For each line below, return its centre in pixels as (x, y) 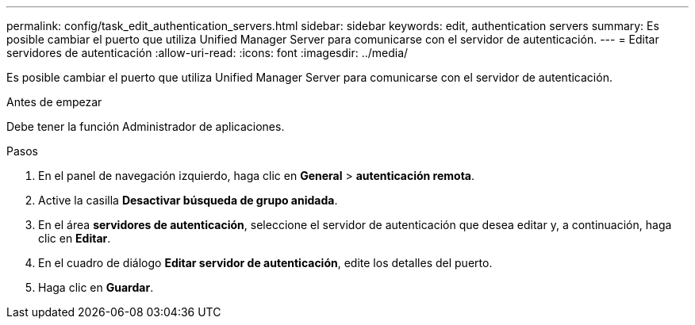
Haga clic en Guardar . (96, 287)
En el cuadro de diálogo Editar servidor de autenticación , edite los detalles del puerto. (265, 263)
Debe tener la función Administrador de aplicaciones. (146, 126)
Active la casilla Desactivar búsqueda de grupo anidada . (188, 200)
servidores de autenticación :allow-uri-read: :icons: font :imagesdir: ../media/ (207, 53)
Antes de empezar (54, 102)
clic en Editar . (75, 238)
